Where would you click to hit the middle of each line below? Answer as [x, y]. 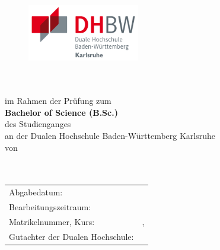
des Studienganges [38, 124]
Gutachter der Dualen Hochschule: [71, 236]
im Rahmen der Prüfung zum [58, 101]
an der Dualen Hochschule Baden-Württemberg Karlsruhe [110, 136]
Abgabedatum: [36, 192]
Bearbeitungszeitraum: [50, 207]
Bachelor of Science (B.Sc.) [61, 112]
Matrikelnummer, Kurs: [52, 221]
